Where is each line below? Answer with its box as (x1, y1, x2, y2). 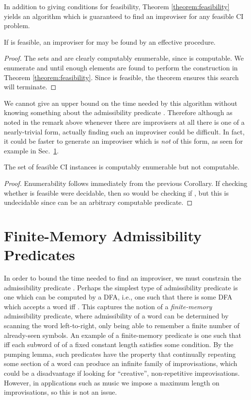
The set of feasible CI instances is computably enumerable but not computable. (4, 162, 240, 172)
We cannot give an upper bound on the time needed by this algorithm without (4, 98, 237, 108)
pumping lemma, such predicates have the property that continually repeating (4, 349, 236, 359)
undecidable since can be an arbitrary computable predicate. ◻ (4, 197, 193, 207)
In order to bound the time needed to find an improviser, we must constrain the (4, 273, 241, 283)
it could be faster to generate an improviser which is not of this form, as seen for (4, 136, 243, 146)
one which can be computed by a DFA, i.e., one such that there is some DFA (4, 292, 233, 302)
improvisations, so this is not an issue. (4, 387, 117, 397)
